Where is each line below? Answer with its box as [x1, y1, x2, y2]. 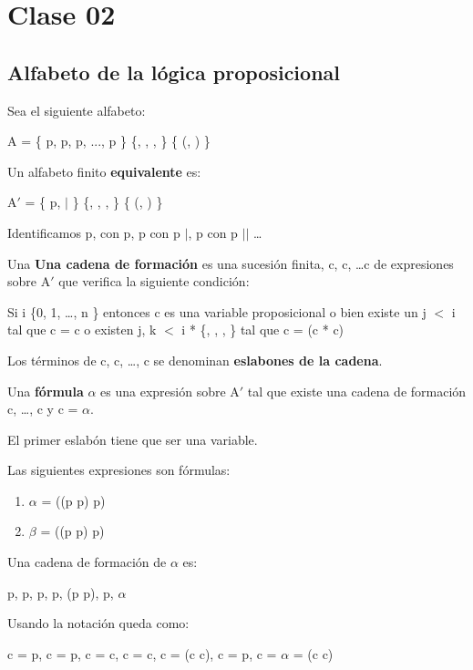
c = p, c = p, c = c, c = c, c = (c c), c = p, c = [7, 644, 277, 663]
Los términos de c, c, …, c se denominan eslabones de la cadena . [7, 350, 383, 369]
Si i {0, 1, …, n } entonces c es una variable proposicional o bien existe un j [7, 302, 427, 321]
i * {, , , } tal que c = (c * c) [181, 320, 344, 339]
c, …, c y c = [7, 399, 78, 418]
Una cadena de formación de [7, 552, 167, 572]
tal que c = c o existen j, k [7, 320, 157, 339]
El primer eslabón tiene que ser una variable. [7, 429, 258, 448]
